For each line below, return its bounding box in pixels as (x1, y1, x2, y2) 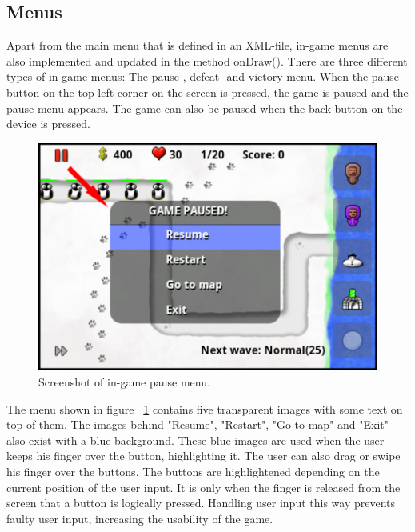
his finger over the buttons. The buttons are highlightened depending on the (6, 462, 380, 479)
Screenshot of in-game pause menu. (38, 373, 210, 390)
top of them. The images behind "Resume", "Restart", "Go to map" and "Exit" (6, 416, 389, 433)
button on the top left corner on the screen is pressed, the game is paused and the (6, 83, 409, 100)
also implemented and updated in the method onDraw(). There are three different (6, 52, 408, 69)
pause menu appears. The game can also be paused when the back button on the (6, 99, 403, 116)
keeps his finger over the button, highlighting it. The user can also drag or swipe (6, 447, 401, 464)
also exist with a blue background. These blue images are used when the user (6, 431, 385, 448)
